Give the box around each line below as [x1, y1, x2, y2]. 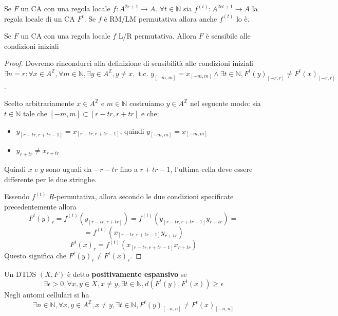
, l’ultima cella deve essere [170, 164, 253, 174]
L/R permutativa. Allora [118, 30, 197, 41]
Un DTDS [4, 268, 36, 279]
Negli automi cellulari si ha [4, 289, 89, 300]
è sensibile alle [205, 30, 251, 41]
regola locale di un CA [4, 13, 75, 24]
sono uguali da [46, 164, 92, 174]
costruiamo [129, 98, 164, 109]
